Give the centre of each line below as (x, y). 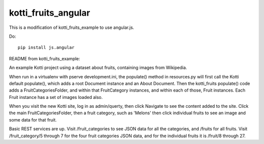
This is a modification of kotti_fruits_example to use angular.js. (72, 27)
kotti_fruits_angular (50, 13)
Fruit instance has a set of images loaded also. (56, 97)
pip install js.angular (46, 48)
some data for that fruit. (33, 120)
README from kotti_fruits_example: (44, 58)
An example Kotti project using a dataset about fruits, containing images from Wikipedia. (98, 68)
